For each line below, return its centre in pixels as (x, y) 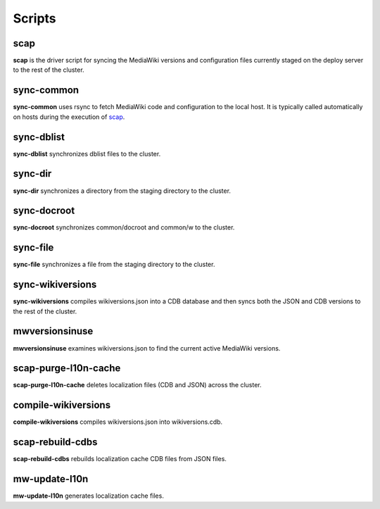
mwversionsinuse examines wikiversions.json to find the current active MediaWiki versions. (147, 348)
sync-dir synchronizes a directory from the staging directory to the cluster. (122, 191)
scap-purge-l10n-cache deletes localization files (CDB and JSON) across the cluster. (137, 385)
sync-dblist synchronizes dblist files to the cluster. (87, 153)
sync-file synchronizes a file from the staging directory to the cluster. (114, 265)
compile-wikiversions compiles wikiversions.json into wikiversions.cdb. (118, 422)
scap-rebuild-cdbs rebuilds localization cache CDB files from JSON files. (120, 459)
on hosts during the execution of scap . (69, 117)
